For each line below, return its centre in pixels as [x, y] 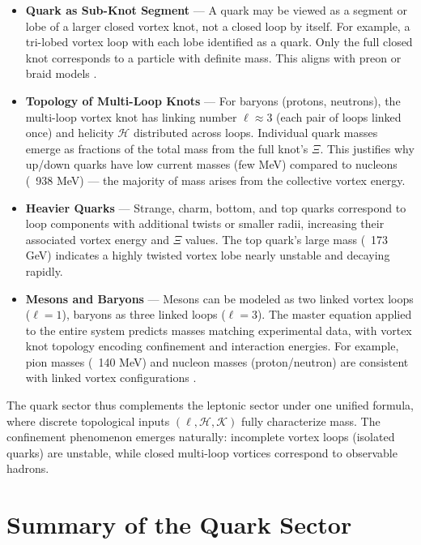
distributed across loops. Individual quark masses [255, 133]
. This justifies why [367, 148]
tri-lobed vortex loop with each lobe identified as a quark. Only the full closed [219, 42]
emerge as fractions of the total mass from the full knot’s [167, 148]
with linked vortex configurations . [111, 378]
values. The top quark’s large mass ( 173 [287, 239]
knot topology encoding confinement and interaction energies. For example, [212, 346]
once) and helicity [70, 133]
